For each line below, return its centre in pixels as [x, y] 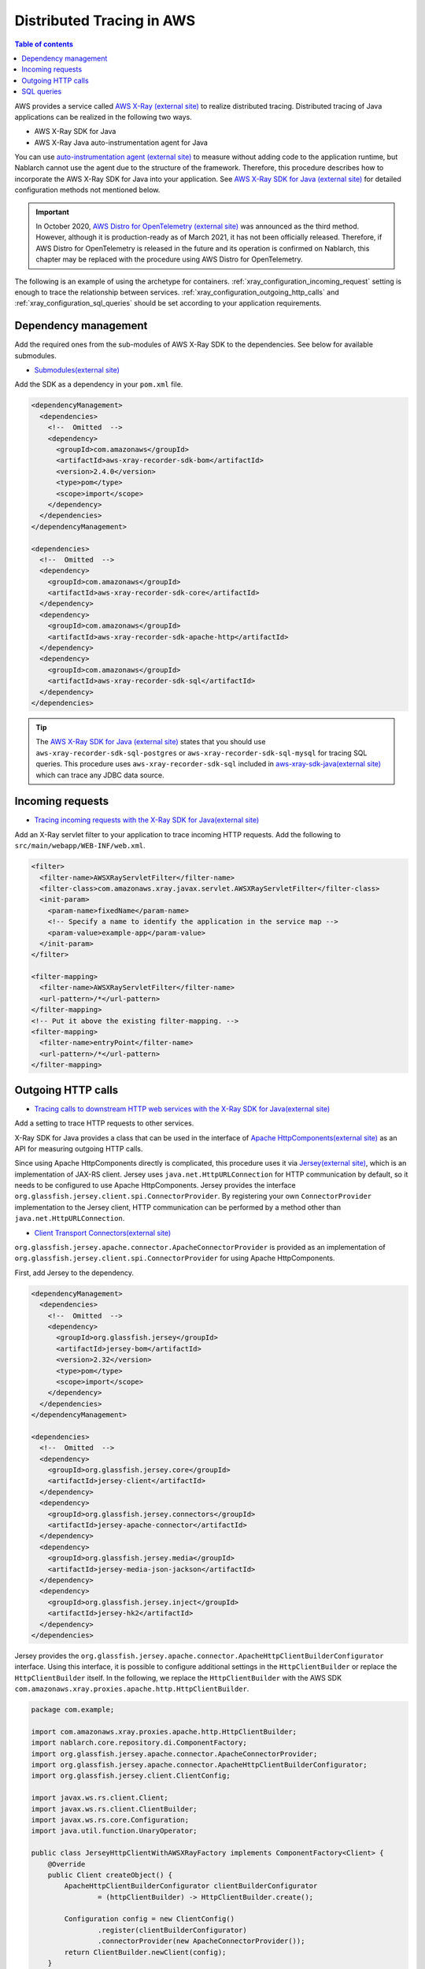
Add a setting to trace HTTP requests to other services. [104, 1123]
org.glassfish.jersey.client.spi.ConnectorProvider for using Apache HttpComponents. [175, 1258]
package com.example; [73, 1710]
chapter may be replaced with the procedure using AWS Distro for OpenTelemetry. [169, 259]
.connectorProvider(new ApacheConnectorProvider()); [201, 1941]
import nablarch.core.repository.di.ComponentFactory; [139, 1743]
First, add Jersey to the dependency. [74, 1273]
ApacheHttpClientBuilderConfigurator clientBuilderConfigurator [191, 1886]
